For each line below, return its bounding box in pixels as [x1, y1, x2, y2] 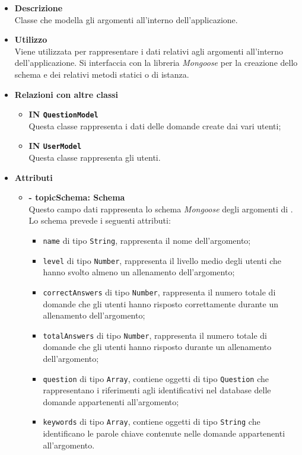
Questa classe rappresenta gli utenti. [28, 151, 161, 164]
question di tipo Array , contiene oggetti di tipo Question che [43, 372, 269, 384]
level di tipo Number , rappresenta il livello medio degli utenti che [43, 254, 282, 266]
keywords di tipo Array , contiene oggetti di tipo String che [43, 415, 260, 428]
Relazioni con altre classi [14, 88, 119, 100]
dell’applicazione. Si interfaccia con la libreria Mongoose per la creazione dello [14, 56, 298, 69]
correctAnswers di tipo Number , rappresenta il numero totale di [43, 285, 276, 298]
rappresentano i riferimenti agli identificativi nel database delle [43, 384, 271, 396]
